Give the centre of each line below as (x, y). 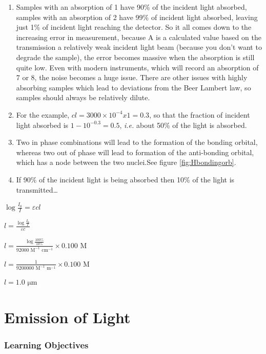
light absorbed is (42, 125)
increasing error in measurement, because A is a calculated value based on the (139, 37)
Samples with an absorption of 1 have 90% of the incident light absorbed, (131, 7)
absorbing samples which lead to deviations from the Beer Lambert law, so (134, 87)
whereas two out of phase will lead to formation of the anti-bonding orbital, (135, 152)
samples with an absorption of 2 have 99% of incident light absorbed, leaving (137, 17)
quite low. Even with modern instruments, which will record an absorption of (137, 67)
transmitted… (37, 189)
